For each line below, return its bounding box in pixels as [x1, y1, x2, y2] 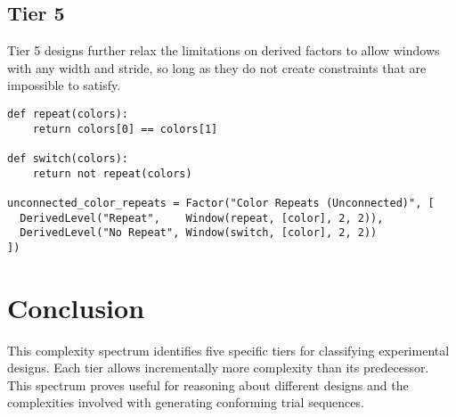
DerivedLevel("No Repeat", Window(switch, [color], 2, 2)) [20, 226, 378, 240]
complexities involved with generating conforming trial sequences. [7, 393, 364, 412]
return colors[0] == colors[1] [32, 122, 218, 135]
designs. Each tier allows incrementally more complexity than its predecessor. [7, 358, 429, 377]
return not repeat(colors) [32, 167, 192, 180]
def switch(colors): [7, 151, 129, 165]
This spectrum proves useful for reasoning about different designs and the [7, 375, 409, 394]
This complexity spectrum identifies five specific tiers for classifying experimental [7, 340, 450, 359]
